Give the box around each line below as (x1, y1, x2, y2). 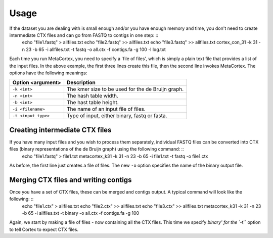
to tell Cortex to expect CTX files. (9, 226, 78, 232)
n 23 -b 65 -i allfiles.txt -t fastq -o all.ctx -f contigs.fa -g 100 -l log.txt (22, 46, 166, 53)
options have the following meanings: (9, 70, 87, 76)
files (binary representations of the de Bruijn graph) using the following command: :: (9, 146, 184, 152)
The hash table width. (66, 92, 119, 100)
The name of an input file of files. (66, 106, 146, 113)
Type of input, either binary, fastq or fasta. (66, 112, 167, 119)
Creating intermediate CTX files (9, 125, 112, 134)
